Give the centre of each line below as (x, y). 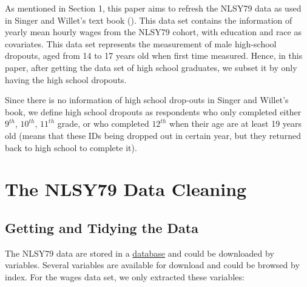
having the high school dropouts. (66, 79)
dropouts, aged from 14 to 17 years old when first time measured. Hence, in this (154, 56)
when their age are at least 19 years (236, 123)
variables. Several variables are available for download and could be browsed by (152, 265)
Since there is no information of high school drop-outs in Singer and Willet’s (147, 100)
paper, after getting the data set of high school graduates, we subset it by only (151, 67)
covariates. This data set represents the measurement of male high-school (141, 43)
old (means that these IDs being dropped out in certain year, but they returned (153, 135)
